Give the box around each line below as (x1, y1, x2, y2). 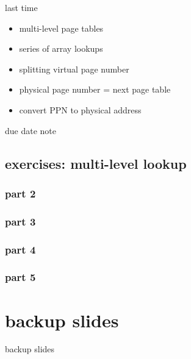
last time (5, 1, 38, 13)
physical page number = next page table (19, 83, 171, 96)
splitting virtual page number (19, 62, 129, 75)
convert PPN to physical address (19, 103, 142, 116)
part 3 (5, 213, 36, 229)
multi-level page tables (19, 21, 104, 34)
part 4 (5, 241, 36, 257)
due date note (5, 124, 56, 137)
